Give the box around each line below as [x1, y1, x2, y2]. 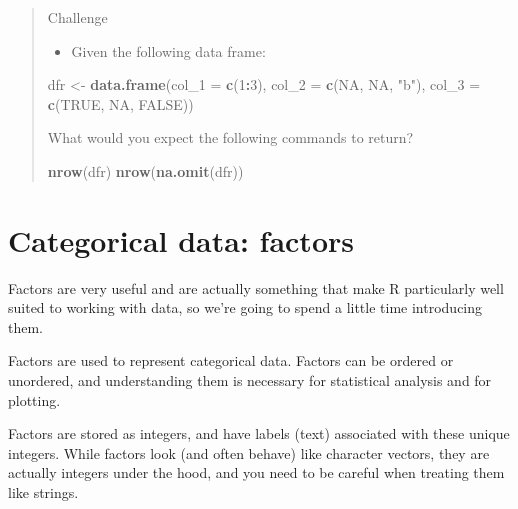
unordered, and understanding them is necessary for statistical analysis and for [8, 370, 492, 391]
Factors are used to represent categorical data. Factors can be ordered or [8, 350, 454, 371]
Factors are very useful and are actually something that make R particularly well [8, 277, 504, 298]
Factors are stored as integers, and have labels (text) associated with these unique [8, 423, 510, 444]
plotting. [8, 389, 61, 410]
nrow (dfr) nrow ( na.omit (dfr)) [47, 160, 244, 181]
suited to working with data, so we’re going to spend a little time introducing [8, 297, 483, 318]
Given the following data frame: [71, 40, 266, 61]
